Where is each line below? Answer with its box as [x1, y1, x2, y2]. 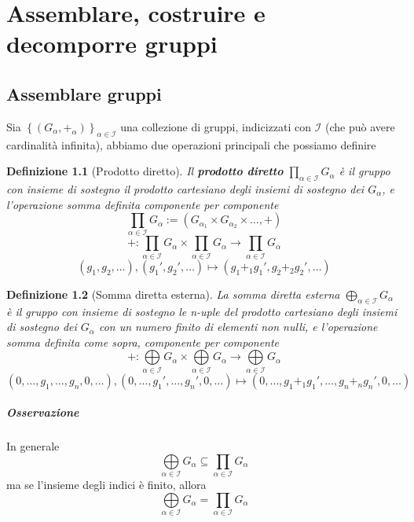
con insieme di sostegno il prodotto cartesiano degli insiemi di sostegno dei [6, 180, 365, 197]
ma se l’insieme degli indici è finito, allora [6, 476, 207, 493]
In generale [6, 438, 60, 454]
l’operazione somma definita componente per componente [6, 196, 279, 212]
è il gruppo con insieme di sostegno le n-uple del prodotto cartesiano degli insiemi [6, 303, 398, 319]
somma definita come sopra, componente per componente [6, 333, 280, 350]
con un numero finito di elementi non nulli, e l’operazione [98, 318, 378, 335]
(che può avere [324, 118, 395, 134]
